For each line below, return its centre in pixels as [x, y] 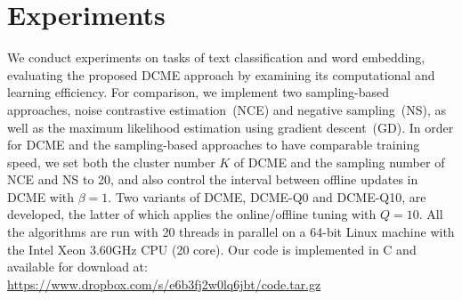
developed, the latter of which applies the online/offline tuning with [192, 214]
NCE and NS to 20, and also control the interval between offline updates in [213, 179]
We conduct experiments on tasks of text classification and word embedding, [216, 57]
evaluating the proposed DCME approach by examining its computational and [221, 74]
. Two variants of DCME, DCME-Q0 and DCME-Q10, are [267, 196]
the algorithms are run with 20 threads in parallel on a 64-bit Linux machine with [231, 232]
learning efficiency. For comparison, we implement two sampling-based [199, 92]
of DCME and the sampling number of [339, 162]
